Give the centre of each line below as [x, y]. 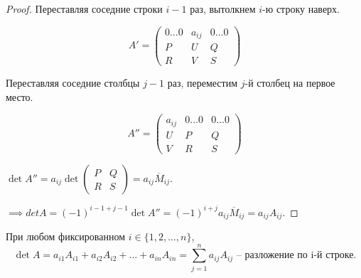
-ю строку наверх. [301, 9]
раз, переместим [203, 83]
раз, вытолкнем [223, 9]
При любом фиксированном [66, 236]
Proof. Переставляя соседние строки [84, 9]
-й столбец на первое [290, 83]
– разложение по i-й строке [295, 256]
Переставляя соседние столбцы [73, 83]
